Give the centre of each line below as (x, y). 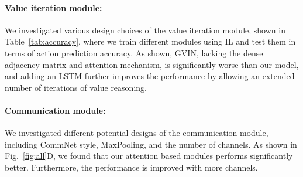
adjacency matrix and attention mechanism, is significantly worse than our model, (152, 64)
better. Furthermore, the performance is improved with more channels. (131, 167)
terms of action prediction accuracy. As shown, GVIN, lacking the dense (134, 52)
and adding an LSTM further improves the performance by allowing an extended (150, 76)
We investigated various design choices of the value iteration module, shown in (145, 30)
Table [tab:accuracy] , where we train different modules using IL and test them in (150, 41)
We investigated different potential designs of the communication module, (137, 133)
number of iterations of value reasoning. (76, 87)
